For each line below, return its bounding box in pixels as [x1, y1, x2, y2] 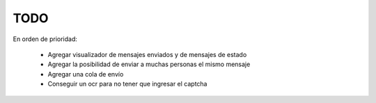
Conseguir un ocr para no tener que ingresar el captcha [47, 80, 207, 88]
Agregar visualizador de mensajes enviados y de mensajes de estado [47, 50, 247, 58]
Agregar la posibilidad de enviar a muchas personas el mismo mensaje [47, 60, 251, 69]
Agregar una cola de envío [47, 70, 124, 78]
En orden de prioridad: [13, 35, 78, 43]
